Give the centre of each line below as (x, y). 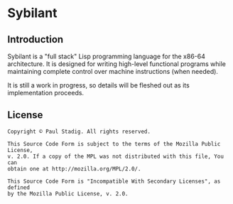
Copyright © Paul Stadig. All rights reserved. (79, 131)
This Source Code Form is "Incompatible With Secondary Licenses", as (114, 181)
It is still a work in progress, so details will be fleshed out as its (98, 85)
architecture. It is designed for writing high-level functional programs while (116, 64)
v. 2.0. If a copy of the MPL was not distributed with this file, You (115, 156)
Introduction (36, 39)
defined (19, 187)
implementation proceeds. (45, 93)
